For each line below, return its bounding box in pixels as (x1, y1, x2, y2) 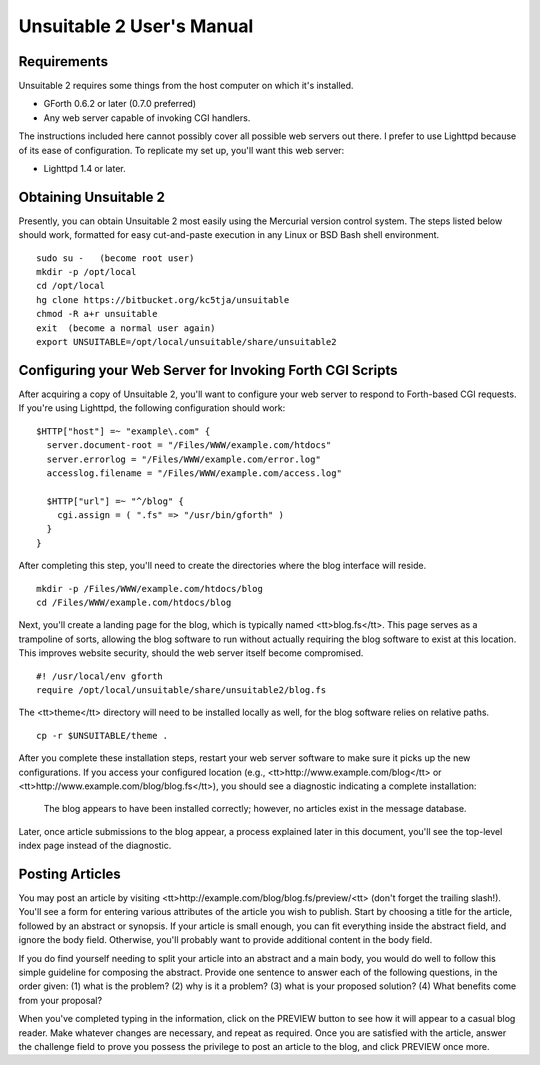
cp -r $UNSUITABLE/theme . (36, 730, 169, 741)
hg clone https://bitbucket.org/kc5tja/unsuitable (36, 294, 290, 305)
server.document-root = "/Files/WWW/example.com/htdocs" (46, 440, 332, 451)
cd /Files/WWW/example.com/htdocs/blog (36, 597, 232, 609)
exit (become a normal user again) (36, 322, 216, 334)
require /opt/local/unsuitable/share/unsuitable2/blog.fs (36, 684, 327, 695)
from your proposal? (18, 994, 103, 1006)
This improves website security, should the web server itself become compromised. (18, 647, 364, 659)
